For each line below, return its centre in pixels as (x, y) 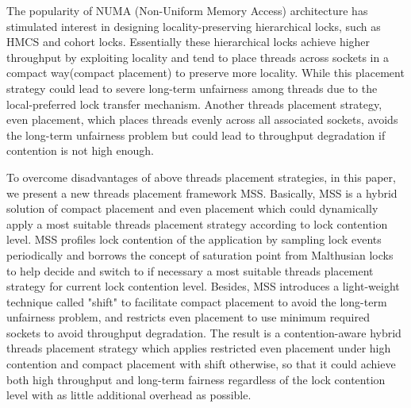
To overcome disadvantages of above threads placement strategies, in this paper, (201, 177)
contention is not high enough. (80, 150)
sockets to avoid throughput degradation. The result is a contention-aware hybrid (204, 332)
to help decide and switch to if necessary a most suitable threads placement (190, 270)
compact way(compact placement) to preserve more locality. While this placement (205, 73)
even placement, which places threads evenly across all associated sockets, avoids (202, 119)
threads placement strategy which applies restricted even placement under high (199, 348)
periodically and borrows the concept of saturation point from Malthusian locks (200, 254)
